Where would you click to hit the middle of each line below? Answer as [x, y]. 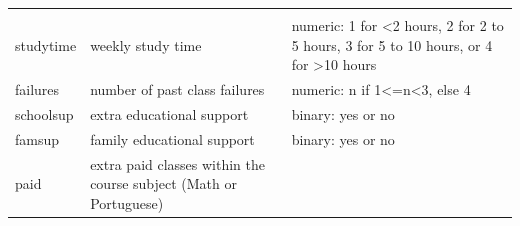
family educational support [172, 138]
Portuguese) [127, 202]
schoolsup [44, 113]
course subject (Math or [163, 183]
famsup [37, 138]
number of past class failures [177, 89]
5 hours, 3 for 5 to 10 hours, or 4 [392, 44]
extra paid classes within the [178, 163]
